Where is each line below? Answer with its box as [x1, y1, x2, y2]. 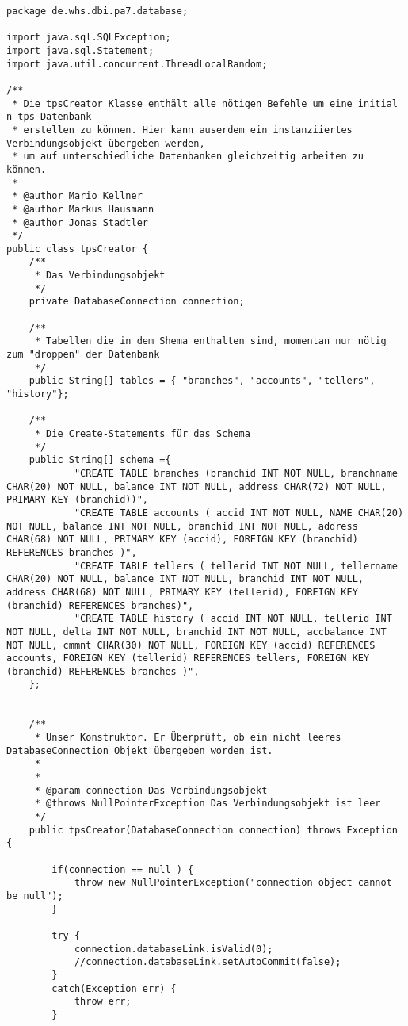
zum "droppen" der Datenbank [6, 349, 160, 361]
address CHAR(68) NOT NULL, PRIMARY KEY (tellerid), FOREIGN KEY [6, 586, 358, 598]
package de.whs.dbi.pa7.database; [6, 6, 189, 17]
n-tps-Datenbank [6, 111, 92, 123]
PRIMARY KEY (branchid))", [6, 494, 148, 506]
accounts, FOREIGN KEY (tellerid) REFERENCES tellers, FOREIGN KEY [6, 653, 370, 664]
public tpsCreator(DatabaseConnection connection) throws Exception [29, 824, 398, 836]
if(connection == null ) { [51, 863, 194, 875]
